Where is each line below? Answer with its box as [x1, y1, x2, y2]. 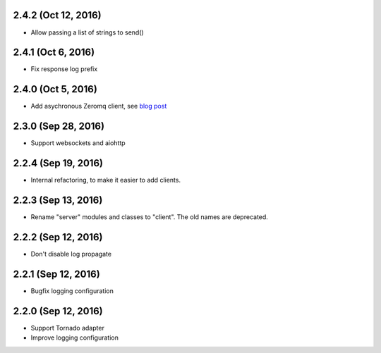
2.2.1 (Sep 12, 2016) [13, 268, 100, 280]
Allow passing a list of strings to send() [30, 28, 144, 37]
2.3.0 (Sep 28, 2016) [13, 120, 105, 132]
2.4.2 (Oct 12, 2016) [13, 9, 102, 21]
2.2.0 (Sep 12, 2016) [13, 305, 104, 317]
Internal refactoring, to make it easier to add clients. [30, 176, 181, 185]
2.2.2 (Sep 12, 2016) [13, 231, 103, 243]
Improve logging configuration [30, 333, 119, 342]
